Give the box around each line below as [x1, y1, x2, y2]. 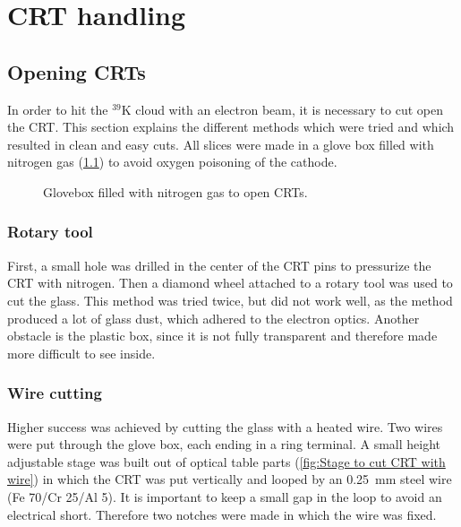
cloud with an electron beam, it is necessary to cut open [135, 99, 443, 118]
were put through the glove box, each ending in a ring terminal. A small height [7, 435, 441, 454]
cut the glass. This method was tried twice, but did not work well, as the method [7, 290, 453, 309]
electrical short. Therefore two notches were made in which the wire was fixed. [7, 505, 437, 523]
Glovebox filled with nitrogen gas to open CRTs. [43, 182, 308, 201]
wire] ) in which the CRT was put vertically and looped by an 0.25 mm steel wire [7, 470, 452, 488]
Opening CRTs [7, 57, 146, 85]
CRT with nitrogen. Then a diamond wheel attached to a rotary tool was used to [7, 273, 453, 292]
